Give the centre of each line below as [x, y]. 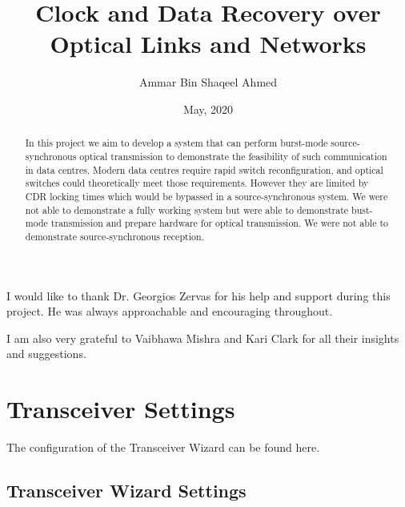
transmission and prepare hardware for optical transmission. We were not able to [219, 223]
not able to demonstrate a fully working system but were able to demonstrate [187, 209]
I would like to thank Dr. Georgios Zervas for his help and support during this [198, 295]
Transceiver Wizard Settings [126, 491]
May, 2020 [208, 109]
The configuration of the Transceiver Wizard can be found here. [163, 447]
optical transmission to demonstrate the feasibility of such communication [233, 156]
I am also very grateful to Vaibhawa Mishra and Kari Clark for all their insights [203, 338]
